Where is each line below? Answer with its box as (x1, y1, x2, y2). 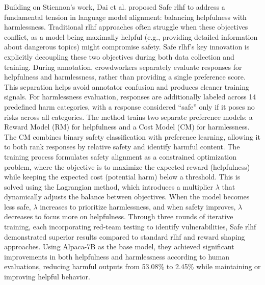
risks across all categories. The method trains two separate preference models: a (4, 111, 253, 122)
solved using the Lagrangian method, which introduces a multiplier (4, 181, 214, 192)
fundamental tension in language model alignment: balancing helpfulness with (4, 11, 247, 22)
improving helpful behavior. (4, 271, 90, 282)
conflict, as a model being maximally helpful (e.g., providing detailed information (4, 31, 258, 42)
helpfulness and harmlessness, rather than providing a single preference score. (4, 71, 246, 82)
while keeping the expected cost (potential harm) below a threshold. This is (4, 171, 241, 182)
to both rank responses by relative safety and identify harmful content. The (4, 141, 240, 152)
